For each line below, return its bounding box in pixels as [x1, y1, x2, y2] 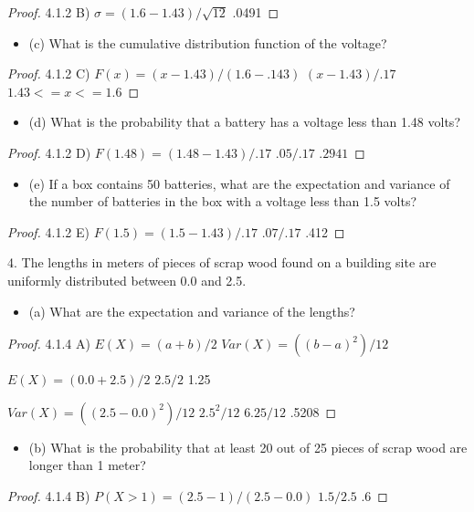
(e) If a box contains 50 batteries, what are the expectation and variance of [28, 173, 450, 193]
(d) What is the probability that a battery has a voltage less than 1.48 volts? [28, 112, 460, 131]
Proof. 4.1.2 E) [7, 222, 90, 241]
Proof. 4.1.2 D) [7, 142, 91, 162]
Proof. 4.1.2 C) [7, 64, 90, 83]
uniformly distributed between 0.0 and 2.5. [7, 270, 247, 289]
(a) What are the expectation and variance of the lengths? [28, 301, 355, 320]
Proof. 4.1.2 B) [7, 3, 90, 21]
